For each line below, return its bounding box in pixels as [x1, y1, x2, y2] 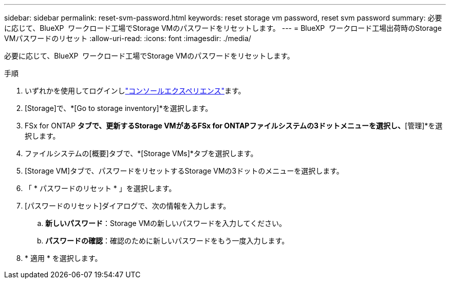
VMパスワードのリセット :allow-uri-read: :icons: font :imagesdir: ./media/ [4, 34, 251, 43]
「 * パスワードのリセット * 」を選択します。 [25, 184, 176, 193]
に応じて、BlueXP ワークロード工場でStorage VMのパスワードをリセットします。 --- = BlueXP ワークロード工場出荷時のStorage [4, 24, 442, 32]
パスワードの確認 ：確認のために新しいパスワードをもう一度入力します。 [45, 236, 289, 245]
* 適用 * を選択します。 [25, 254, 102, 262]
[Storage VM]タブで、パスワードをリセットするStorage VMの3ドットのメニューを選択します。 [25, 166, 344, 175]
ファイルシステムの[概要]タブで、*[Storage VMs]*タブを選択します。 [25, 149, 258, 158]
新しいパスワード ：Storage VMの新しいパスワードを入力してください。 [45, 219, 287, 228]
